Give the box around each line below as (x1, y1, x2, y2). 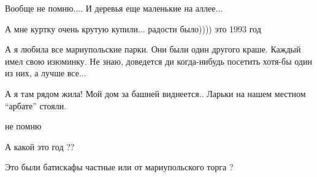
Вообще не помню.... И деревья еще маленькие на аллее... (5, 2, 223, 14)
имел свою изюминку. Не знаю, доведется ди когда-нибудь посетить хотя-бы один (5, 54, 312, 67)
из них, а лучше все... (5, 67, 86, 79)
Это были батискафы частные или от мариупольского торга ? (5, 161, 234, 173)
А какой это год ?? (5, 140, 75, 153)
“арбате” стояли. (5, 99, 67, 112)
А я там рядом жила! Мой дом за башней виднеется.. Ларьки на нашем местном (5, 87, 306, 99)
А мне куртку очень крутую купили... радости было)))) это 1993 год (5, 22, 261, 35)
